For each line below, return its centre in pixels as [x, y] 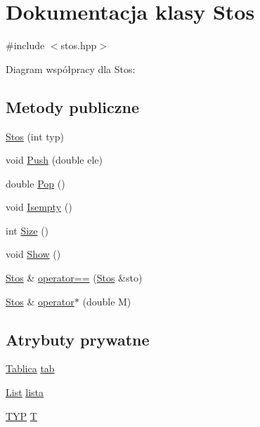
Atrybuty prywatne [78, 339]
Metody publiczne [72, 106]
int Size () [27, 230]
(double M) [107, 301]
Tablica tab [30, 368]
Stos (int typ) [35, 136]
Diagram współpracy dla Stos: [71, 68]
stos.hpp [79, 45]
